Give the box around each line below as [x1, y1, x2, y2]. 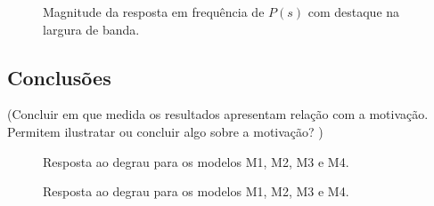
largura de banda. [43, 20, 140, 38]
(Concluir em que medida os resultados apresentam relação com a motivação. [7, 105, 429, 123]
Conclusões [7, 63, 111, 91]
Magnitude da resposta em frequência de [43, 3, 265, 20]
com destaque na [307, 3, 400, 20]
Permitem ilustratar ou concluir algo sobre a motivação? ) [7, 122, 323, 140]
